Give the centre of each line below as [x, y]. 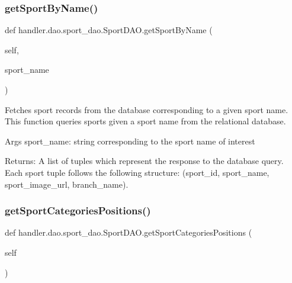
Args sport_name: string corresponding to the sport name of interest [130, 141]
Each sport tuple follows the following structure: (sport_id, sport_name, [137, 172]
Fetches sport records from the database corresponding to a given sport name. [147, 109]
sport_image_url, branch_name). [67, 184]
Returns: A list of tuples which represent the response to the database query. [144, 161]
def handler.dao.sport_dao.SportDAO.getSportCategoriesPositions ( [129, 232]
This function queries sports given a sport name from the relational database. [145, 121]
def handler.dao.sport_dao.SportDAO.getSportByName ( [109, 30]
